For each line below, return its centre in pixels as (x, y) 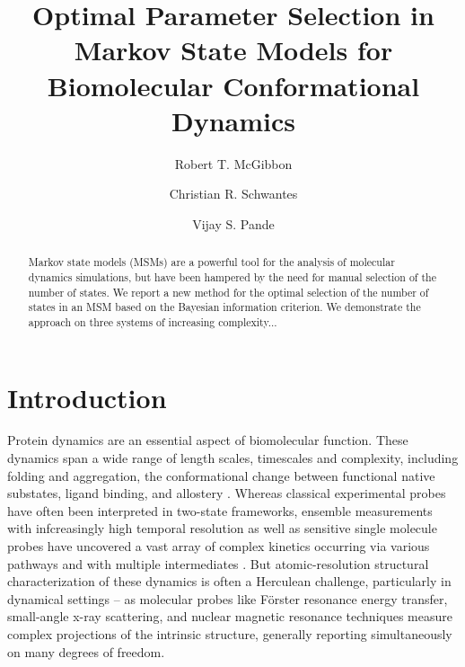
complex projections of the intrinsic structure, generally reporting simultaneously (230, 634)
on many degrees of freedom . (86, 651)
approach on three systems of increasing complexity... (153, 321)
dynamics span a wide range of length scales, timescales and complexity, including (233, 458)
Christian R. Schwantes (233, 194)
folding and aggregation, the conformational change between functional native (221, 475)
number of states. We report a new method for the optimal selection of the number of (228, 292)
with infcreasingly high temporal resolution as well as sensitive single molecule (222, 528)
